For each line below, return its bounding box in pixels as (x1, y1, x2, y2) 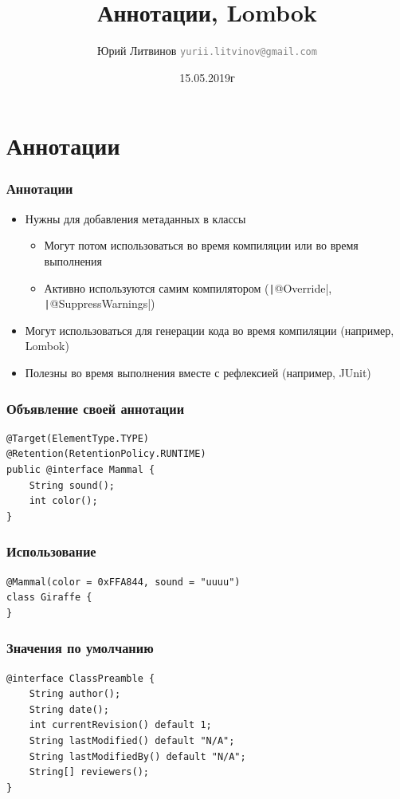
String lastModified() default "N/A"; (29, 735, 235, 747)
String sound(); (29, 479, 116, 491)
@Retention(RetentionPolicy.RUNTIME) (6, 448, 206, 460)
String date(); (29, 703, 109, 715)
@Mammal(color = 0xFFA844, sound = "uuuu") (6, 576, 241, 588)
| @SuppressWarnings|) (44, 295, 155, 312)
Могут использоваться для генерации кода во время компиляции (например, (25, 321, 394, 338)
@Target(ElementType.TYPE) (6, 432, 149, 444)
